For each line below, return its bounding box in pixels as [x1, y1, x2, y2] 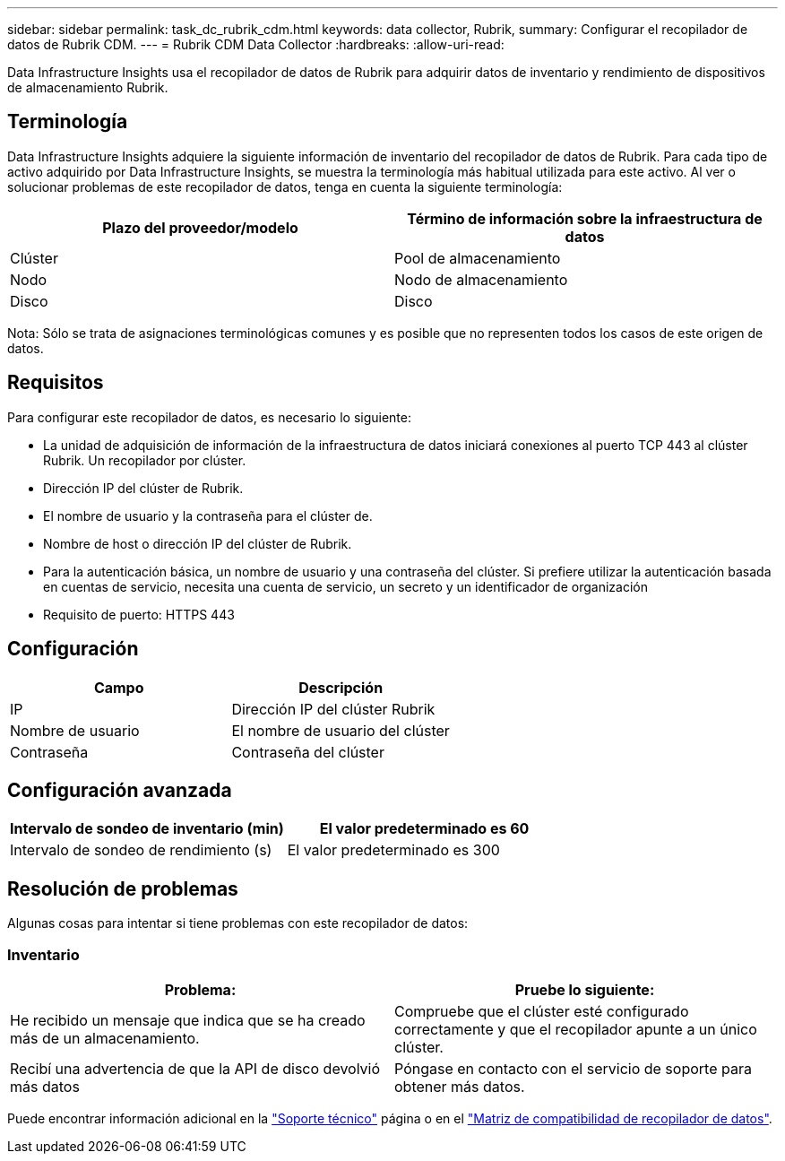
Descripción [298, 678, 384, 697]
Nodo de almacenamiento [394, 270, 568, 289]
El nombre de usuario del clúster [231, 721, 450, 740]
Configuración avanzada [7, 778, 232, 801]
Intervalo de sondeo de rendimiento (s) [10, 841, 272, 860]
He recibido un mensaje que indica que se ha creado [10, 1010, 366, 1029]
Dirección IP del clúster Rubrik [231, 699, 436, 718]
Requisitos [7, 371, 104, 394]
